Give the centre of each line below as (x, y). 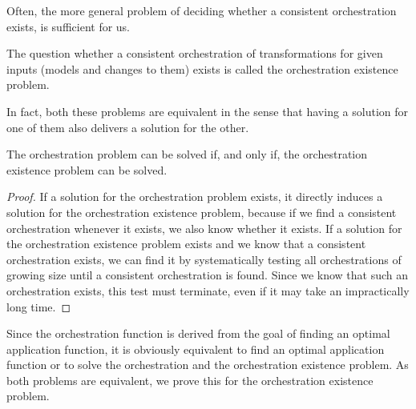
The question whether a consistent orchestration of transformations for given (195, 53)
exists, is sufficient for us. (69, 26)
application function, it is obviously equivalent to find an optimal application (196, 349)
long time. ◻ (39, 306)
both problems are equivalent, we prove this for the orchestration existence (190, 380)
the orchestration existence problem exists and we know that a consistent (186, 244)
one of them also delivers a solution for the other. (128, 127)
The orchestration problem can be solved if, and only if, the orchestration (187, 154)
